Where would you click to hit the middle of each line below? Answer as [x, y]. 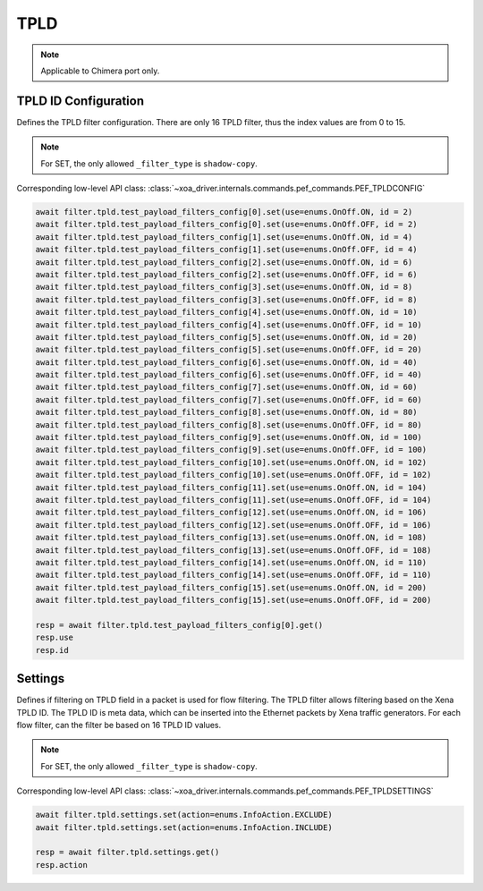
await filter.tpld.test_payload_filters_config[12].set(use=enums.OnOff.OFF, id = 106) [233, 525]
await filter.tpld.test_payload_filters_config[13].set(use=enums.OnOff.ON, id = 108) [231, 538]
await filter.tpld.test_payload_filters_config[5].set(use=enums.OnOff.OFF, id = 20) [229, 350]
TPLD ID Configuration [80, 101]
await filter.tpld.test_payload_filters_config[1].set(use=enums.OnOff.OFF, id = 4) [226, 250]
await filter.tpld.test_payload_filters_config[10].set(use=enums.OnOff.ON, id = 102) [231, 462]
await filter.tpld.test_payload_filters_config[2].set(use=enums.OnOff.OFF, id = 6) [226, 274]
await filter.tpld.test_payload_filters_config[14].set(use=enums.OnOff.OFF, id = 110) [233, 575]
